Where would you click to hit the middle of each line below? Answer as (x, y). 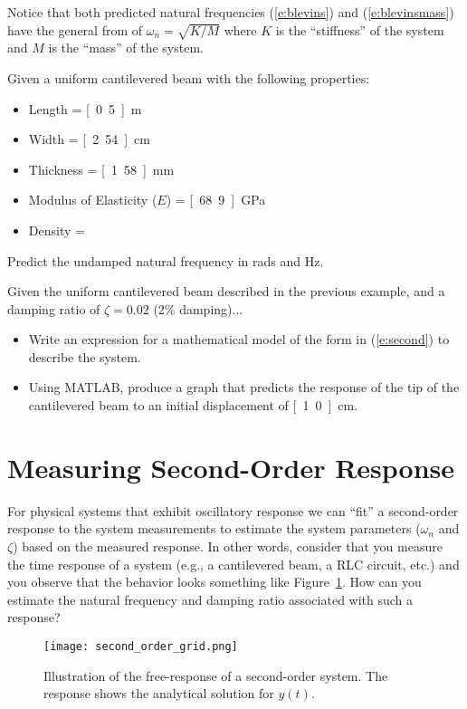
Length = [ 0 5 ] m (85, 108)
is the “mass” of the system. (126, 48)
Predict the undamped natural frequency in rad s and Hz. (166, 260)
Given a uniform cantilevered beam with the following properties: (189, 77)
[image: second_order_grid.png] (141, 646)
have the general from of (75, 29)
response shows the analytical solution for (159, 693)
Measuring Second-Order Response (231, 467)
